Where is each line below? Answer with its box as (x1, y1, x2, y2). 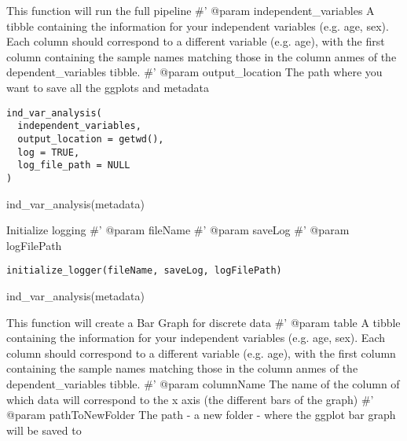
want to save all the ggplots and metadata (6, 79, 209, 95)
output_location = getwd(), (17, 133, 164, 145)
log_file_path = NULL (17, 160, 130, 171)
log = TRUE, (17, 146, 80, 158)
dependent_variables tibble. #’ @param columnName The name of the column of (6, 375, 400, 391)
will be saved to (6, 421, 82, 438)
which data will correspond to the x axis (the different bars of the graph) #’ (6, 391, 374, 407)
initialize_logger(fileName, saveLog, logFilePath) (6, 265, 282, 277)
